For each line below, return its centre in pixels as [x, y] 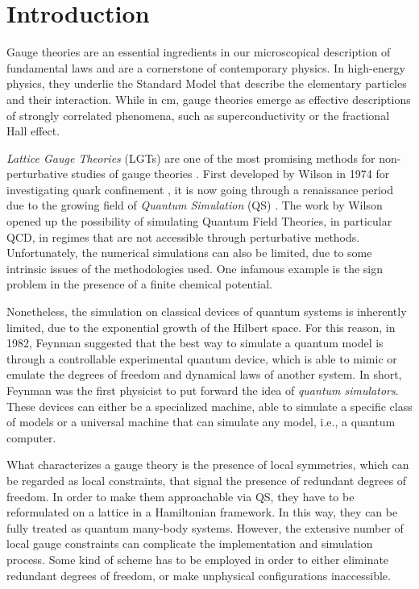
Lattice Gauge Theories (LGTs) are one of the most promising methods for [191, 158]
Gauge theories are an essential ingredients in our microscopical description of [199, 52]
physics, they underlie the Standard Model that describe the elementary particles [207, 83]
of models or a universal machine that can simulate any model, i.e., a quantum [201, 422]
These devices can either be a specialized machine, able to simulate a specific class [209, 406]
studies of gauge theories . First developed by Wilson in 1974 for [230, 174]
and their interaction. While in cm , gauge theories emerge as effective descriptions [209, 99]
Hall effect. [33, 131]
